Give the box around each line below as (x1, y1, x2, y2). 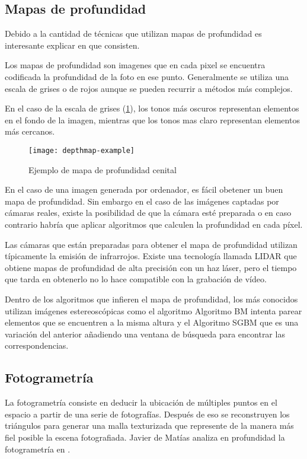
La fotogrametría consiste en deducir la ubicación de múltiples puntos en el (5, 396, 277, 409)
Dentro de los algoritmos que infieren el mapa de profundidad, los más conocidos (5, 292, 298, 305)
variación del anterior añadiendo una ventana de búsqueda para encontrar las (5, 327, 285, 340)
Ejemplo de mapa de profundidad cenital (28, 163, 177, 176)
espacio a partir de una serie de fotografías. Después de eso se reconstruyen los (5, 407, 290, 420)
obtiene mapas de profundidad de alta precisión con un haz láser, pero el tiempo (5, 261, 297, 273)
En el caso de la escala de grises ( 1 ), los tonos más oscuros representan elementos (5, 102, 299, 114)
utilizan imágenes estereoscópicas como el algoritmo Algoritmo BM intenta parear (5, 304, 302, 317)
